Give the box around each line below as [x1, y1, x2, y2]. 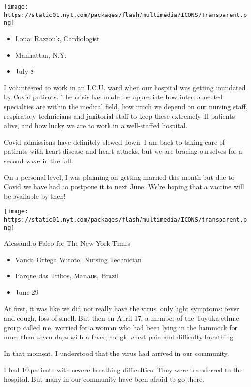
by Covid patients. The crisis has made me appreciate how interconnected [4, 92, 223, 102]
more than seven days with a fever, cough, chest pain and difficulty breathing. [4, 332, 235, 342]
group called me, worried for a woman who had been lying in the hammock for [4, 322, 238, 332]
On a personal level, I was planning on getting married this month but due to [4, 172, 235, 182]
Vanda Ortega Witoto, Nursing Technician [15, 254, 141, 264]
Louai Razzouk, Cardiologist [15, 33, 100, 43]
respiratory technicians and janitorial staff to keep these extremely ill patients [4, 111, 235, 121]
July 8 [15, 66, 34, 76]
